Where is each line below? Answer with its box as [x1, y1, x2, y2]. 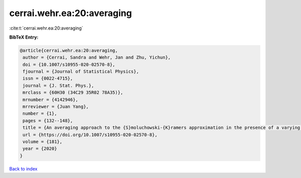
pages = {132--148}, [23, 118, 73, 123]
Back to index [9, 165, 38, 171]
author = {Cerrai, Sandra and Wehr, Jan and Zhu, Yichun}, [23, 55, 171, 60]
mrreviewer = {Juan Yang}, [23, 104, 89, 110]
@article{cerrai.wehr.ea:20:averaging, [20, 48, 118, 53]
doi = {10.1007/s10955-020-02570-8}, [23, 62, 115, 67]
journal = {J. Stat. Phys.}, [23, 83, 94, 88]
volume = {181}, [23, 139, 63, 144]
